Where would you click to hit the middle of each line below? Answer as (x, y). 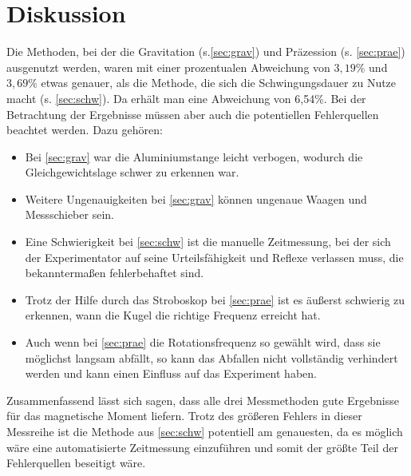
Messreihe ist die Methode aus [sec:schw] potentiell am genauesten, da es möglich (205, 431)
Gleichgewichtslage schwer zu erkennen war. (132, 172)
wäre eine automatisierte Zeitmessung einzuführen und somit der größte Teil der (202, 447)
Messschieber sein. (69, 214)
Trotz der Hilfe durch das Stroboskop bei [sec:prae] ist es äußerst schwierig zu (215, 299)
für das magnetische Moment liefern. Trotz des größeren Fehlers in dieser (184, 416)
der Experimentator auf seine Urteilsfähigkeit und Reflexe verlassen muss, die (214, 257)
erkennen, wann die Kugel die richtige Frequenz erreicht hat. (173, 315)
